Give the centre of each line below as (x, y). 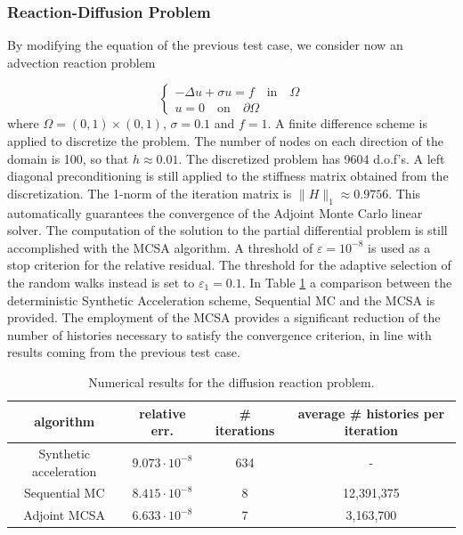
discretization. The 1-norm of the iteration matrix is (150, 193)
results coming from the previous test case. (124, 352)
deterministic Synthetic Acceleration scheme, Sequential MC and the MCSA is (221, 300)
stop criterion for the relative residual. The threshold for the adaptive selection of (229, 265)
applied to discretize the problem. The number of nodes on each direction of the (225, 141)
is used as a (399, 247)
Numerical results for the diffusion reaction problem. (231, 381)
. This (405, 193)
